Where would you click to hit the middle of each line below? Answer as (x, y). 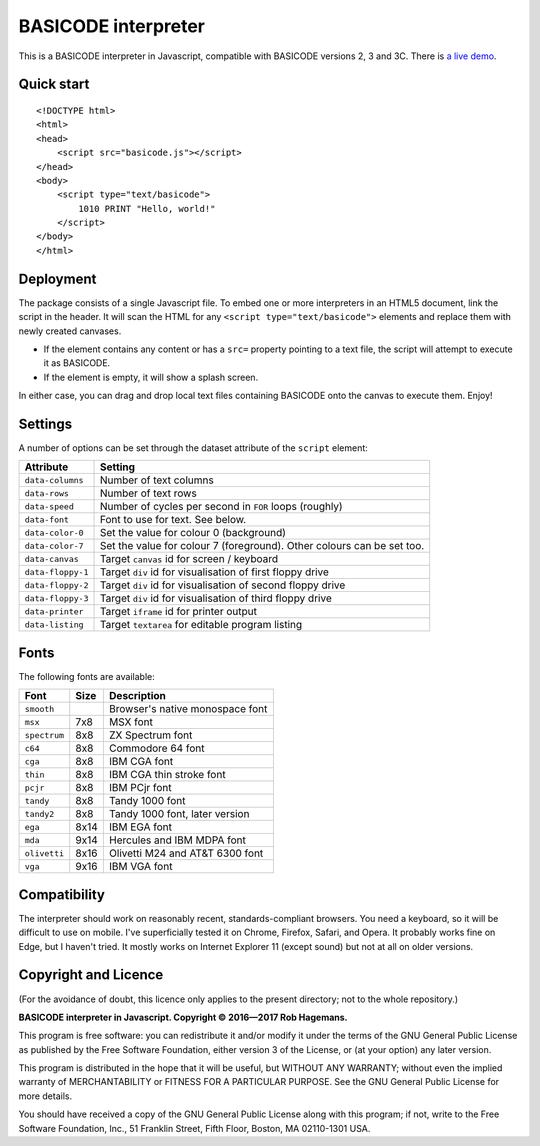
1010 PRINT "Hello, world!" (147, 208)
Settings (45, 423)
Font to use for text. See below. (173, 520)
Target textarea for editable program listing (201, 625)
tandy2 (39, 813)
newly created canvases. (70, 331)
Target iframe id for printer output (178, 612)
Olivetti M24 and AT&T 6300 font (186, 853)
